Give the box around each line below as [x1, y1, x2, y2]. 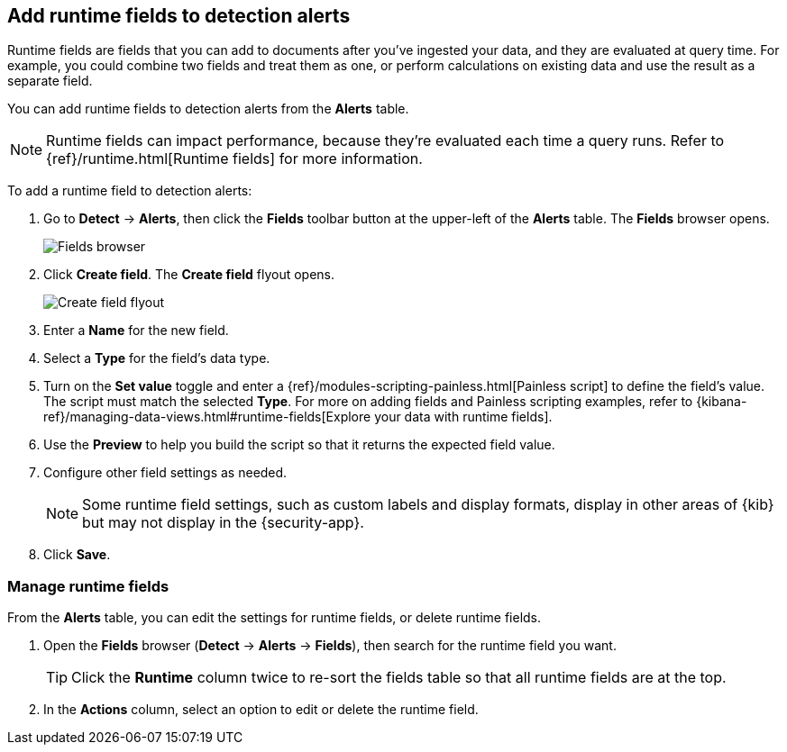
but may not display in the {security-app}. [82, 513, 364, 532]
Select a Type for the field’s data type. [43, 350, 270, 367]
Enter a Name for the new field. [43, 322, 229, 339]
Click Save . [43, 547, 111, 563]
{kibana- [696, 394, 747, 410]
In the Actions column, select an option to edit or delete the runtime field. [43, 702, 479, 718]
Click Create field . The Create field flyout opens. [43, 267, 335, 283]
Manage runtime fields [7, 576, 169, 595]
